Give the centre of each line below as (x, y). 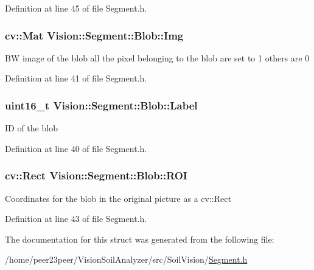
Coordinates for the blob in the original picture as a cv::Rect (118, 198)
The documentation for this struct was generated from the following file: (140, 239)
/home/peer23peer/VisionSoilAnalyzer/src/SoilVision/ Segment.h (126, 259)
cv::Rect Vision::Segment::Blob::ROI (96, 175)
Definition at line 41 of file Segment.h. (76, 78)
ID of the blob (31, 128)
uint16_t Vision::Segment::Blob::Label (101, 105)
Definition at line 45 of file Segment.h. (76, 8)
